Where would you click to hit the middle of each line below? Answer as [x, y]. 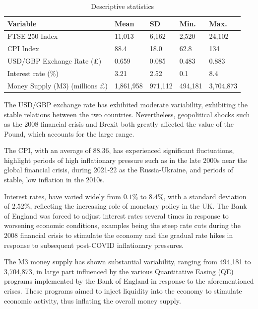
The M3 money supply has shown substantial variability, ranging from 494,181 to [128, 262]
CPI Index [23, 48]
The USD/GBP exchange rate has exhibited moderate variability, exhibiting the [126, 104]
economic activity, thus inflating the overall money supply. [93, 300]
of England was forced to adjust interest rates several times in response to [116, 215]
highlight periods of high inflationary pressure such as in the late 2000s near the [126, 160]
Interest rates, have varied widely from [63, 196]
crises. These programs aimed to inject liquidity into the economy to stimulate [123, 291]
